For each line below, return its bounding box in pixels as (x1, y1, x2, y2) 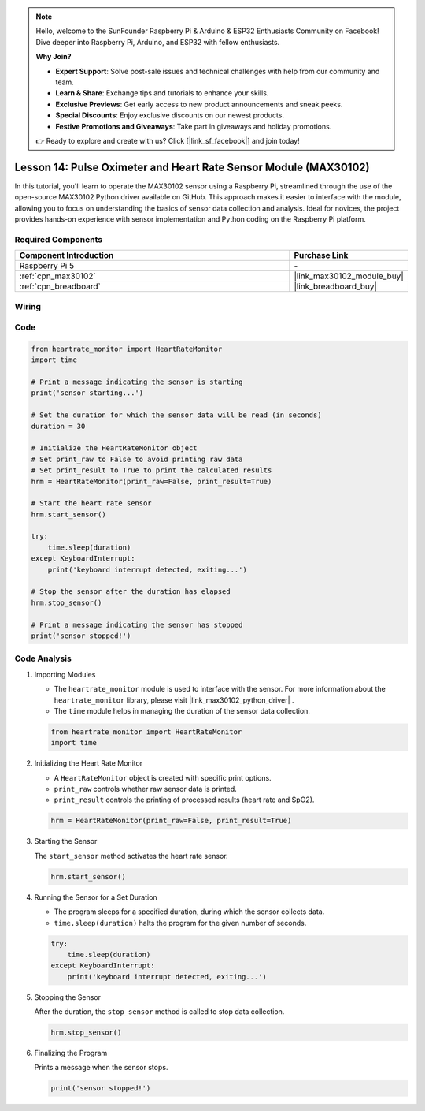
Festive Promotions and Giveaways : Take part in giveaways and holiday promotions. (55, 121, 332, 131)
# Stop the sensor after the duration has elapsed (31, 587, 231, 596)
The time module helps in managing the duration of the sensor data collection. (54, 706, 311, 715)
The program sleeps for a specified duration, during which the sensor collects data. (54, 907, 325, 916)
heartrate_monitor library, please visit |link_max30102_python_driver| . (54, 695, 294, 705)
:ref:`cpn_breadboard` (19, 281, 102, 292)
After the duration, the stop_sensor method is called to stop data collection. (34, 1007, 285, 1016)
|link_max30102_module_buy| (294, 270, 405, 281)
